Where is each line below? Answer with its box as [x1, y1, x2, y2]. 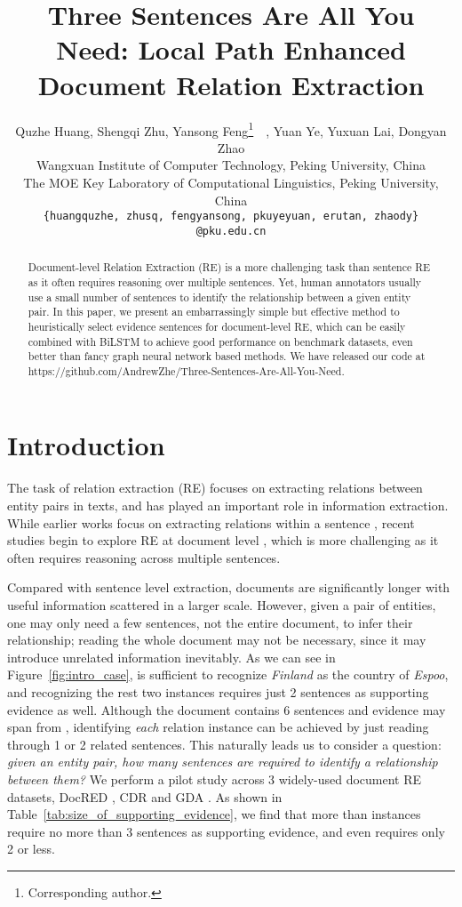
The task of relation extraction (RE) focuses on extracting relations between [7, 478, 423, 497]
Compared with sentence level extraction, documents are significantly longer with [7, 578, 450, 597]
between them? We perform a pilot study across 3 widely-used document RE [7, 769, 422, 788]
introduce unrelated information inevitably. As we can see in [7, 647, 336, 666]
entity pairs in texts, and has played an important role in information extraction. [7, 496, 449, 515]
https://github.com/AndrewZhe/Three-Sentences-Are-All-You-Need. [28, 363, 345, 378]
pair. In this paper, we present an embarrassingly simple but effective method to [28, 304, 400, 319]
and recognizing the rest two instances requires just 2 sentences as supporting [7, 682, 429, 701]
